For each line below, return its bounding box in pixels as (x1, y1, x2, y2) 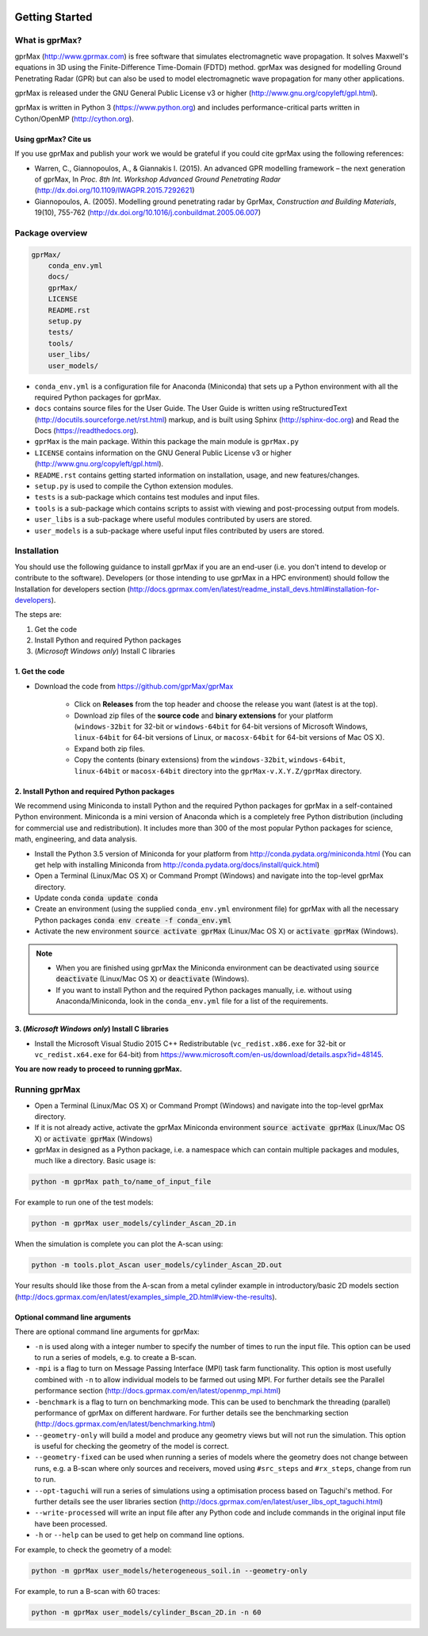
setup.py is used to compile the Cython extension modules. (34, 481, 234, 491)
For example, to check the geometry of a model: (14, 1545, 172, 1554)
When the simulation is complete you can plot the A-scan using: (14, 1239, 224, 1249)
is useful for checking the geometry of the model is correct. (34, 1442, 230, 1451)
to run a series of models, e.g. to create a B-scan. (34, 1352, 197, 1362)
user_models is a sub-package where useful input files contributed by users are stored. (34, 526, 325, 535)
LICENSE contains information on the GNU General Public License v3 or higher (34, 448, 292, 458)
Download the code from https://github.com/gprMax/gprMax (34, 681, 234, 691)
